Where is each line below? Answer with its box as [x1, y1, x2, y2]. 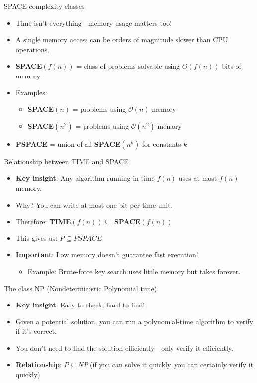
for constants [142, 138, 181, 149]
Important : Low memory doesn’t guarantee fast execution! [15, 249, 198, 260]
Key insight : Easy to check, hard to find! [15, 300, 145, 310]
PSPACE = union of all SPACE [15, 138, 121, 149]
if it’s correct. [15, 326, 57, 336]
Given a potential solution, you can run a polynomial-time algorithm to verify [15, 316, 253, 326]
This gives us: [15, 232, 58, 243]
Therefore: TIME [15, 216, 71, 227]
